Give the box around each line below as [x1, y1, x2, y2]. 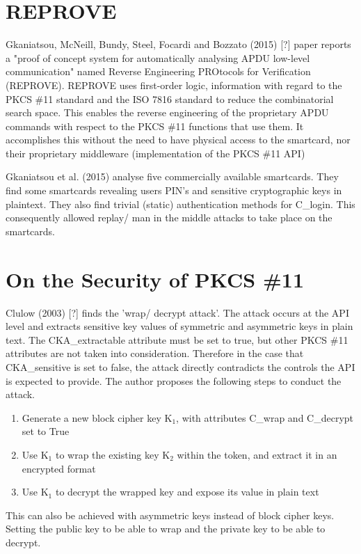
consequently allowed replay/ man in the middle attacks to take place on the [6, 210, 332, 225]
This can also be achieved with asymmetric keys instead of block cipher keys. [6, 507, 335, 522]
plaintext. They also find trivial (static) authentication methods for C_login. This [6, 196, 355, 211]
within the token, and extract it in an [177, 447, 337, 461]
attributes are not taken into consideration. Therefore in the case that [6, 346, 304, 361]
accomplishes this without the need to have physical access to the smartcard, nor [6, 132, 351, 147]
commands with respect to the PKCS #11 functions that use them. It [6, 118, 304, 133]
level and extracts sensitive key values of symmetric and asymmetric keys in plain [6, 319, 353, 333]
